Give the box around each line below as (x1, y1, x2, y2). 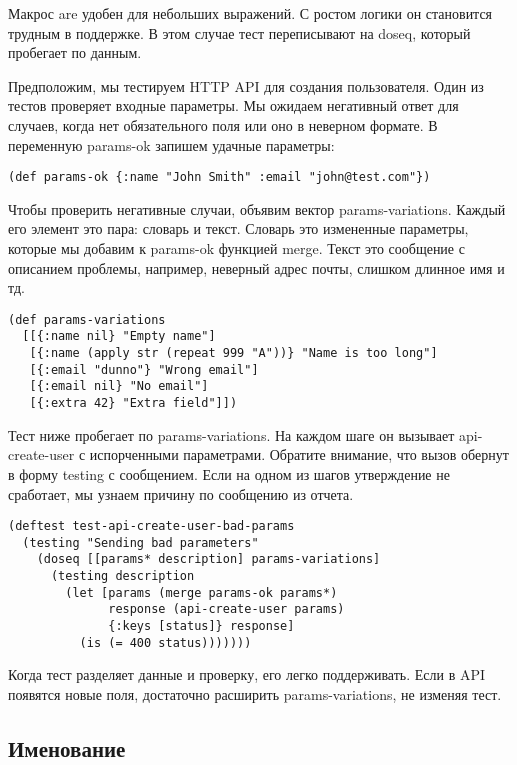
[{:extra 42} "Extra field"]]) (29, 396, 238, 411)
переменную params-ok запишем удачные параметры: (8, 134, 335, 155)
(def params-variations (8, 312, 166, 327)
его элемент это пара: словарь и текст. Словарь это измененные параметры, (8, 218, 469, 239)
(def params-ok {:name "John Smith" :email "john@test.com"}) (8, 170, 431, 185)
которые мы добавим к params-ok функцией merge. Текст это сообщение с (8, 238, 465, 258)
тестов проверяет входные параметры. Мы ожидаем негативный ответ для (8, 95, 459, 116)
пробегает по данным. (8, 42, 142, 63)
